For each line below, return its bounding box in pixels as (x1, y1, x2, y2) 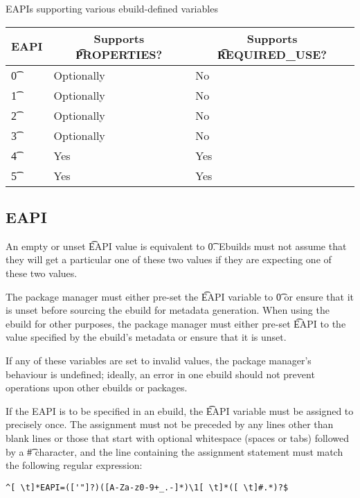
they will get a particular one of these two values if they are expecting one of (6, 252, 332, 267)
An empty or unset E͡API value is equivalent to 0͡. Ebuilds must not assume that (6, 238, 347, 253)
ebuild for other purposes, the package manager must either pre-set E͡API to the (6, 316, 346, 330)
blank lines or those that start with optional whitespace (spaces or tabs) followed (6, 430, 350, 445)
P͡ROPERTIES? (75, 46, 163, 62)
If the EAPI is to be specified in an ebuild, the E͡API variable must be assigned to (6, 403, 354, 418)
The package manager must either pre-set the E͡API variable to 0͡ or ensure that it (6, 289, 354, 303)
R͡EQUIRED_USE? (217, 46, 327, 62)
